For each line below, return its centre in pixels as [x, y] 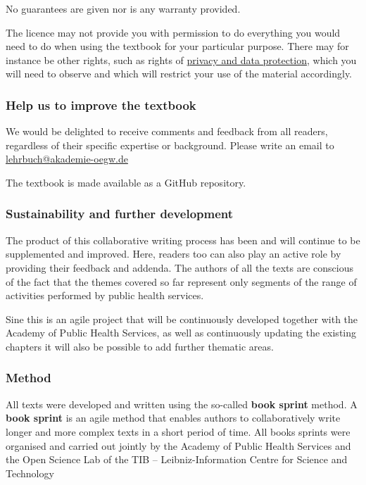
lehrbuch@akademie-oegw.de [67, 159]
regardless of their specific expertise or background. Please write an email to [170, 145]
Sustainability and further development [120, 214]
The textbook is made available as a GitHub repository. [126, 182]
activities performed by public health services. [105, 295]
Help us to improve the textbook [101, 105]
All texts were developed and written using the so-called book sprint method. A [182, 404]
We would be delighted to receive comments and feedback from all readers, [167, 131]
